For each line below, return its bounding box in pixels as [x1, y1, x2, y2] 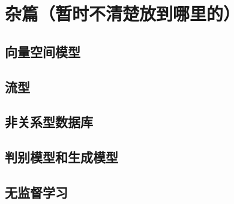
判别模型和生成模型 [5, 148, 118, 166]
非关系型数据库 [5, 112, 93, 131]
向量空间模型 [5, 42, 80, 60]
